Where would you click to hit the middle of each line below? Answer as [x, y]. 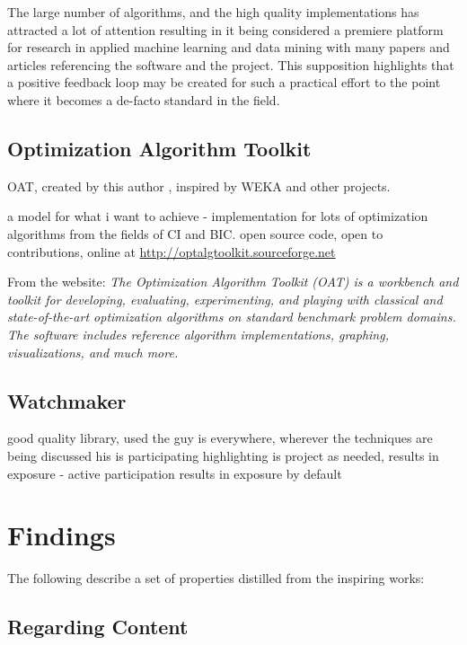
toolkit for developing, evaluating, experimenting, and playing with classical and [225, 299]
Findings [62, 535]
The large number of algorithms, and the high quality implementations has [213, 12]
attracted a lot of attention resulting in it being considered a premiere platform [225, 29]
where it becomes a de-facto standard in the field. [144, 99]
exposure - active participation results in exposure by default [175, 473]
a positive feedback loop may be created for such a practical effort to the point [224, 82]
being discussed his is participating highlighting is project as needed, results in [223, 455]
